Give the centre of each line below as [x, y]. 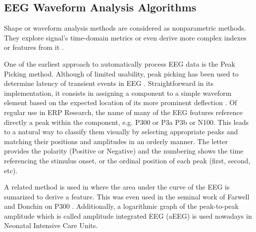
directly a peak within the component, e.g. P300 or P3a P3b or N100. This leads [126, 122]
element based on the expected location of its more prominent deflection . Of [121, 102]
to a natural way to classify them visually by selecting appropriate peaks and [121, 132]
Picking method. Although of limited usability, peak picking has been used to [121, 73]
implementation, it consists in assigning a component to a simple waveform [118, 93]
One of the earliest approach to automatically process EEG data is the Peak [120, 63]
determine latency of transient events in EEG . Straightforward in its [109, 83]
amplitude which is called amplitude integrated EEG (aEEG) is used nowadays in [128, 215]
